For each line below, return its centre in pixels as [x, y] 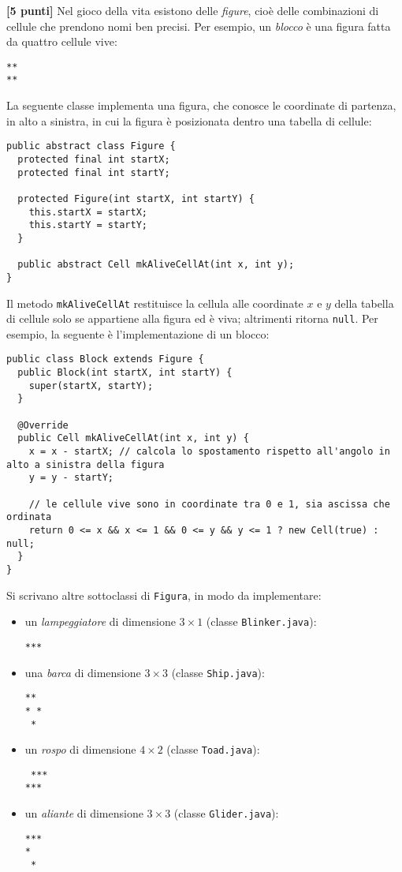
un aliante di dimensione [84, 813]
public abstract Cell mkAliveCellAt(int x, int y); [156, 265]
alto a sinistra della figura [86, 464]
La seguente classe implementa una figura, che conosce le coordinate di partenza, [201, 105]
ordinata [29, 517]
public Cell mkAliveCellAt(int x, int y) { [133, 438]
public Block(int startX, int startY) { [125, 373]
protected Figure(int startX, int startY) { [136, 198]
